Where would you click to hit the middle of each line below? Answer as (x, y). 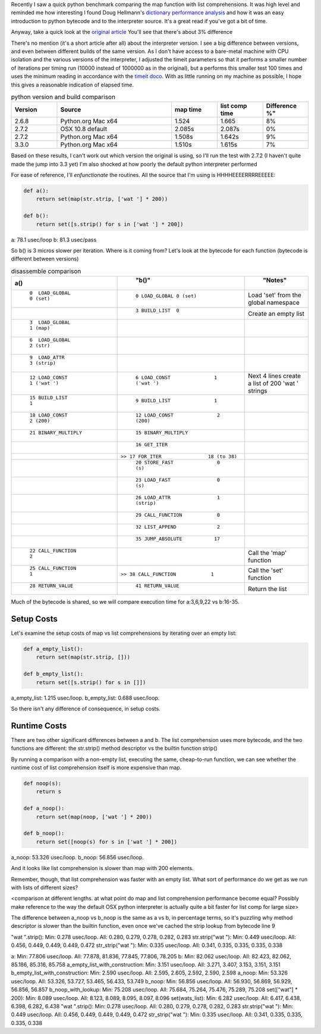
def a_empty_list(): (53, 649)
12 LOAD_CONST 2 (177, 415)
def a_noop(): (44, 808)
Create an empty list (276, 313)
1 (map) (40, 328)
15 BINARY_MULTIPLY (162, 433)
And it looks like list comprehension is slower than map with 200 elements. (102, 868)
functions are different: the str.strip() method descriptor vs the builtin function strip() (114, 749)
